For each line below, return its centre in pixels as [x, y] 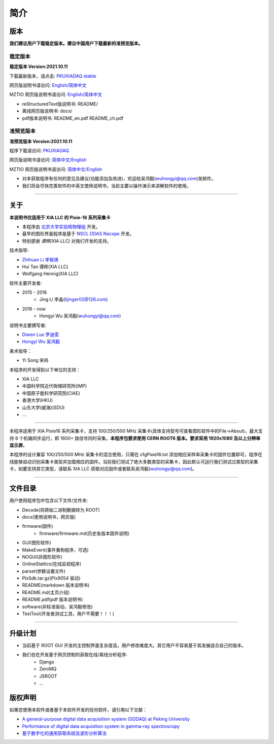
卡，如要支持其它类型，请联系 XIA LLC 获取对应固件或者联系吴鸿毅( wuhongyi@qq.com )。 [103, 469]
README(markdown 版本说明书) [56, 585]
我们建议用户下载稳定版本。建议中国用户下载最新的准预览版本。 [76, 44]
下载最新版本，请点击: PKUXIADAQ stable [53, 76]
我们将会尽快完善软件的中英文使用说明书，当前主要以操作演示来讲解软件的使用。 [107, 186]
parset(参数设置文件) [44, 571]
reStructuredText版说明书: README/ [60, 104]
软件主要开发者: [26, 283]
